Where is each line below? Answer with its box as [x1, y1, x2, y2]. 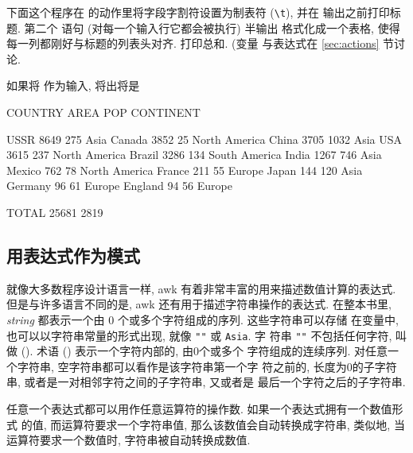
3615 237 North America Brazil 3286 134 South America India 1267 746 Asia [6, 146, 382, 163]
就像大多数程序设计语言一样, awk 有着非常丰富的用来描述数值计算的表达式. [6, 280, 396, 296]
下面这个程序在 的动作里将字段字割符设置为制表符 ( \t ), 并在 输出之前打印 [6, 4, 390, 20]
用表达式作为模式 [6, 242, 140, 267]
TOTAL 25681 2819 [6, 204, 103, 220]
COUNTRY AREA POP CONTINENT [6, 104, 201, 121]
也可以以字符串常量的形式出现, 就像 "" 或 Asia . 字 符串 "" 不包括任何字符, [6, 327, 392, 343]
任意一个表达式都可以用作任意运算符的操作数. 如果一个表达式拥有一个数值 [6, 401, 392, 417]
